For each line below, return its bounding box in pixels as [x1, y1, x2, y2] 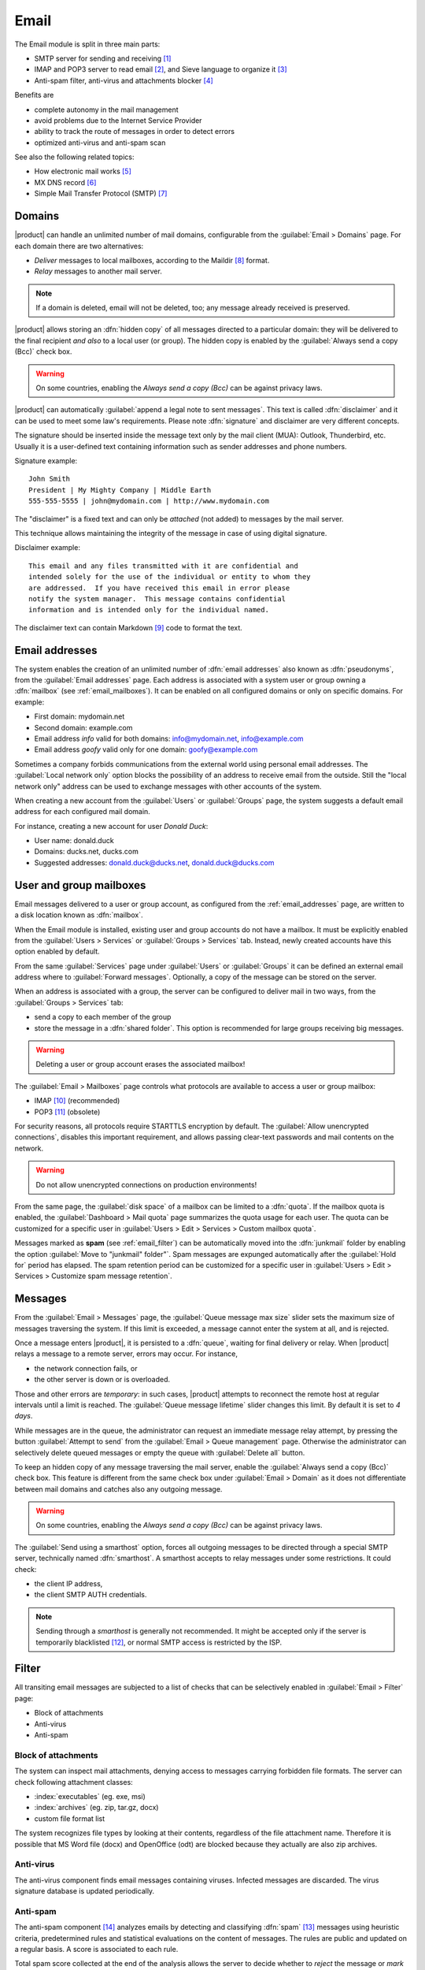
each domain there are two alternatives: [14, 241, 144, 251]
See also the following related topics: [14, 152, 135, 162]
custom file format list [34, 1813, 105, 1823]
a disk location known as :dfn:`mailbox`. [14, 910, 143, 920]
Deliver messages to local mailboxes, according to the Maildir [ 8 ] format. [34, 255, 270, 265]
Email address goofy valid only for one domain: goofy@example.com [34, 745, 258, 754]
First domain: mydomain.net [34, 712, 125, 721]
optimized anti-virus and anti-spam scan [34, 138, 166, 147]
